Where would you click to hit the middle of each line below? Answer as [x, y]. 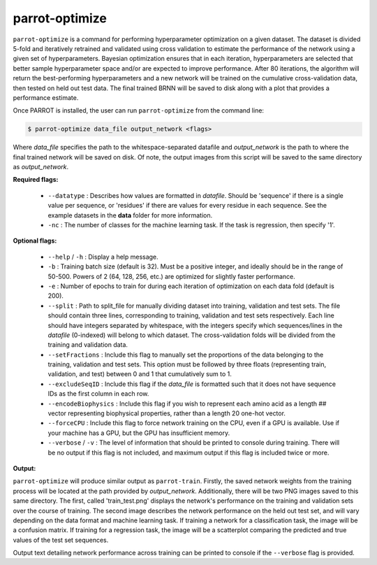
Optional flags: [35, 241]
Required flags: [36, 180]
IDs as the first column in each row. [98, 394]
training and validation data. [88, 345]
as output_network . [41, 167]
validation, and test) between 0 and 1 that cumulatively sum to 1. [140, 374]
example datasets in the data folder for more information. [130, 215]
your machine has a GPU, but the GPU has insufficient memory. [139, 433]
